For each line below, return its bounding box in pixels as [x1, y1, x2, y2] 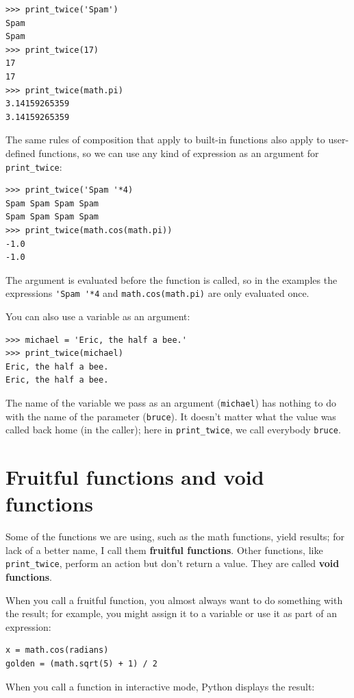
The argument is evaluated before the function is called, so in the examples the [5, 272, 338, 287]
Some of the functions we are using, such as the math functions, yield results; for [5, 529, 344, 544]
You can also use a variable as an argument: [5, 309, 190, 323]
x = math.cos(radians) [5, 645, 109, 655]
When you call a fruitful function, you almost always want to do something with [5, 592, 343, 607]
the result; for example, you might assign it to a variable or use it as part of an [5, 606, 337, 621]
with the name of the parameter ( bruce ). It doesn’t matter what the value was [5, 409, 336, 423]
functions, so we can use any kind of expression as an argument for [38, 145, 319, 160]
